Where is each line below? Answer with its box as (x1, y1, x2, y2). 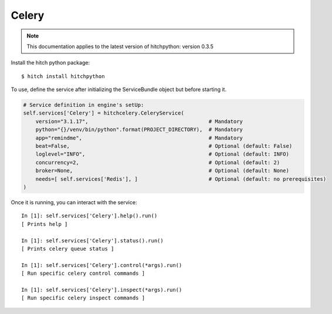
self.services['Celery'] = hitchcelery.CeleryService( (23, 110, 184, 117)
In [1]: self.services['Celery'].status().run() (21, 237, 164, 244)
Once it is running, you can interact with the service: (11, 198, 137, 205)
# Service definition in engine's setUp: (23, 102, 144, 109)
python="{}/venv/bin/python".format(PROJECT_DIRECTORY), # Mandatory (35, 126, 243, 133)
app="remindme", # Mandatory (35, 134, 243, 141)
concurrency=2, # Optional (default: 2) (35, 159, 280, 166)
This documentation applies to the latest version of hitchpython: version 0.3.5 (26, 43, 214, 50)
